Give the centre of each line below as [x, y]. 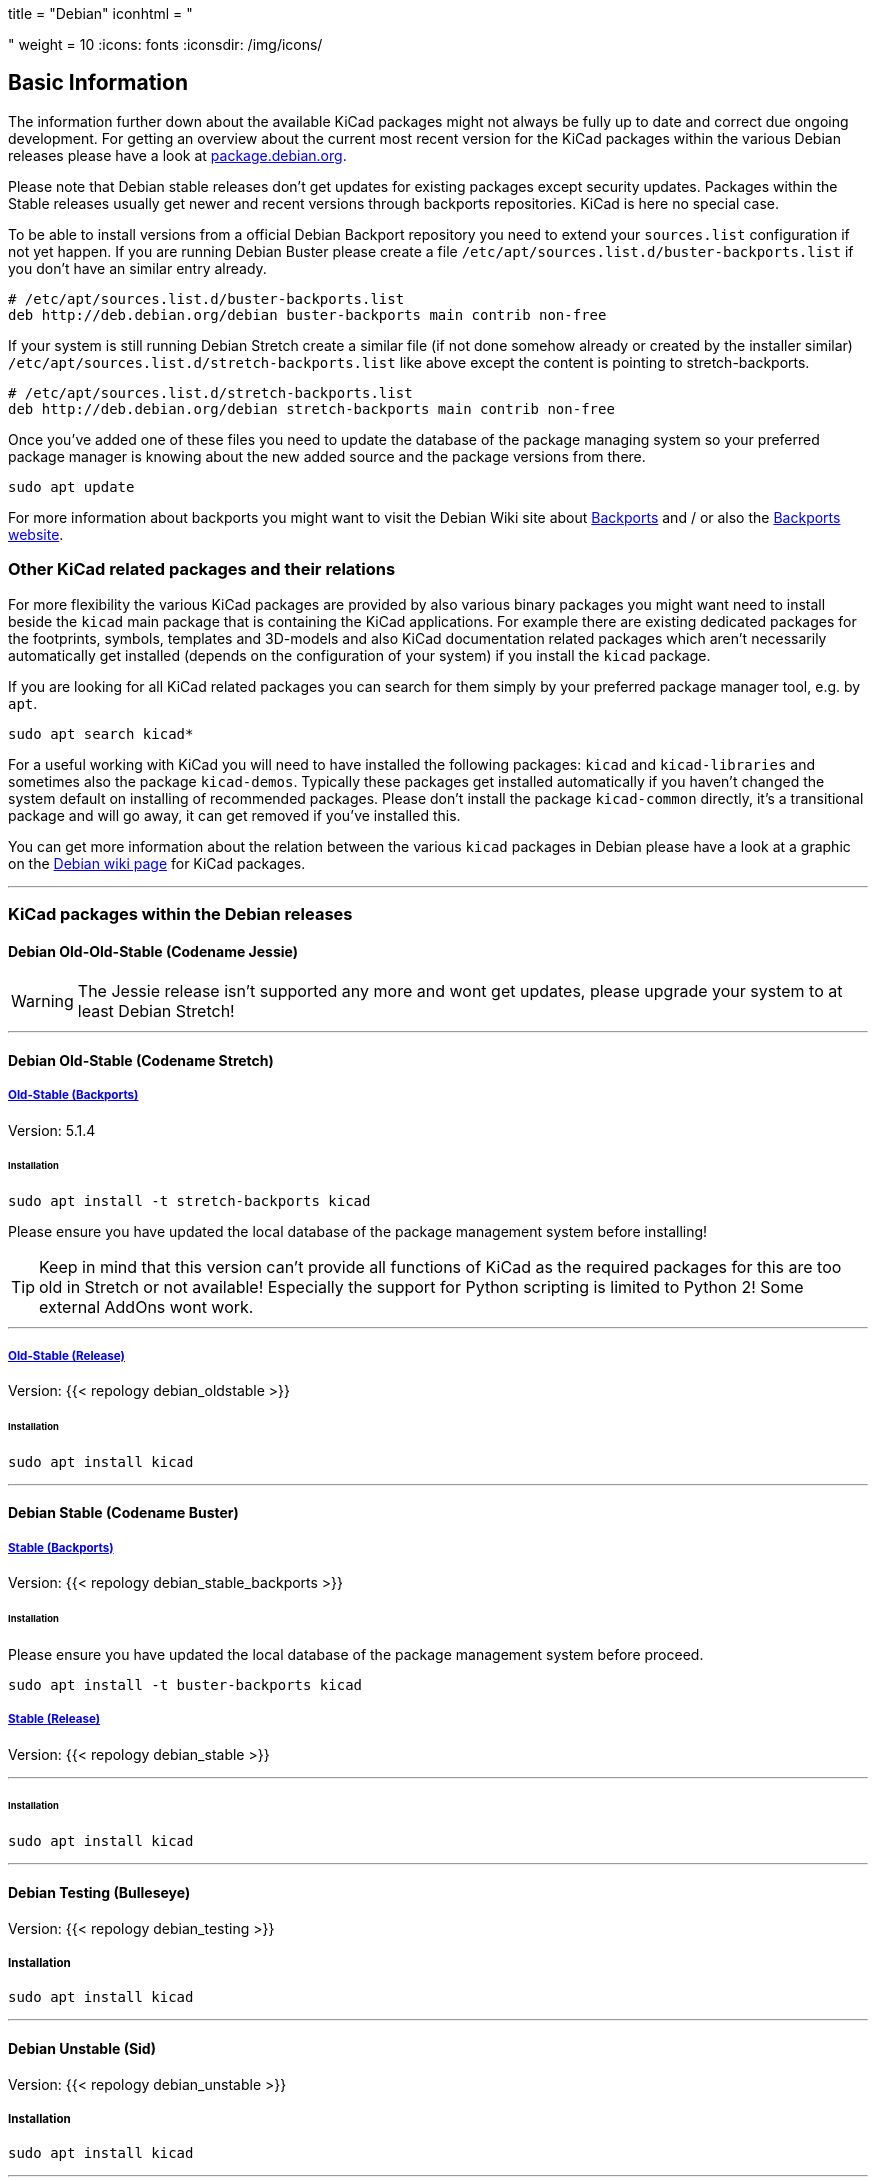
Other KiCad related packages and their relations [202, 569]
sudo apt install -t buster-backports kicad [185, 1684]
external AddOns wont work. [146, 1307]
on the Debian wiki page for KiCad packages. [157, 863]
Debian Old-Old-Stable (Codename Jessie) [153, 951]
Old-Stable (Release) [66, 1355]
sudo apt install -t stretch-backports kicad [189, 1201]
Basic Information [98, 83]
